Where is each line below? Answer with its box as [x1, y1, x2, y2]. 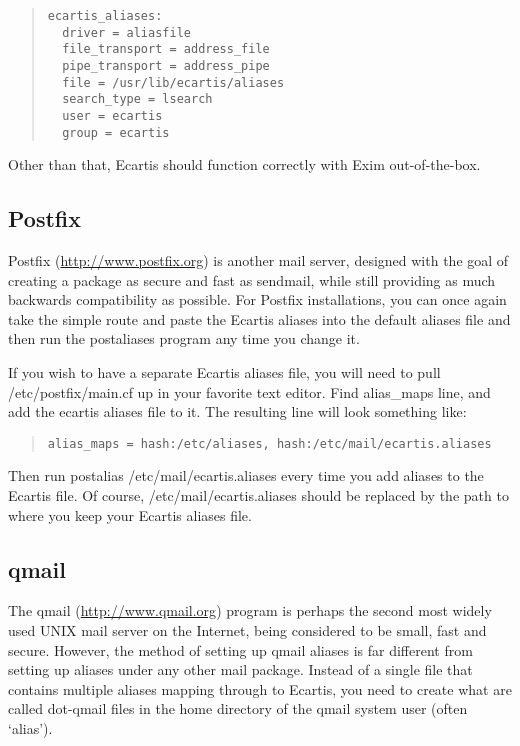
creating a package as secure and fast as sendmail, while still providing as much [8, 269, 496, 290]
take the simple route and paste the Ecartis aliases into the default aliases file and [8, 308, 511, 329]
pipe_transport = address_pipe [62, 58, 270, 73]
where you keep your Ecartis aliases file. [8, 504, 252, 525]
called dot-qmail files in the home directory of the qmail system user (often [8, 698, 468, 719]
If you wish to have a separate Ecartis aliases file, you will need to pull [8, 362, 441, 383]
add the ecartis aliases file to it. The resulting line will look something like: [8, 401, 467, 422]
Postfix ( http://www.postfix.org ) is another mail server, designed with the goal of [8, 250, 509, 271]
